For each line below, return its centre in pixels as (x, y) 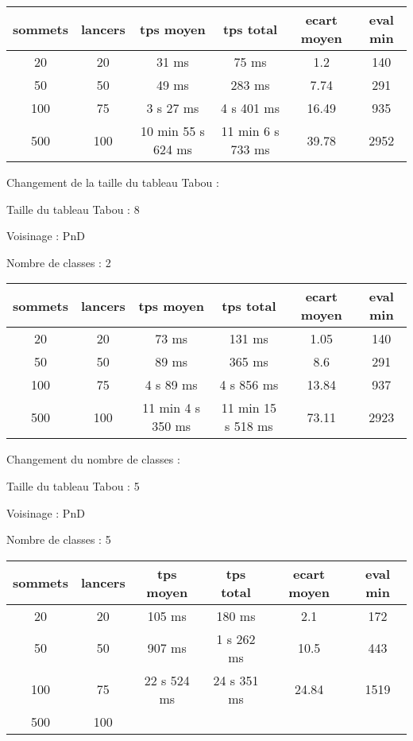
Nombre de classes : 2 (59, 262)
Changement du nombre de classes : (93, 459)
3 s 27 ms (173, 108)
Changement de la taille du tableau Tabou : (113, 182)
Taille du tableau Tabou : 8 (73, 209)
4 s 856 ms (249, 385)
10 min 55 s (172, 131)
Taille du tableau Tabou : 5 (73, 485)
